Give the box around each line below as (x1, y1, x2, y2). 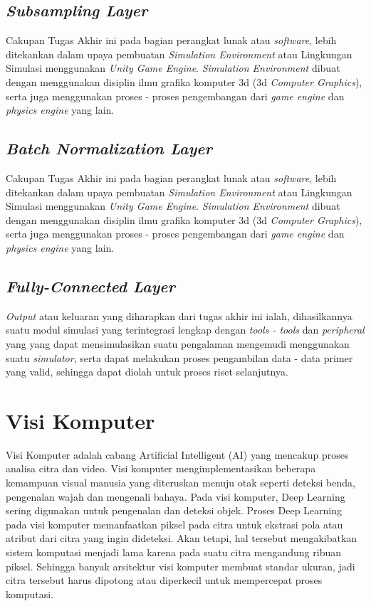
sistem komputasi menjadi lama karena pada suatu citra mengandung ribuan (6, 544, 342, 559)
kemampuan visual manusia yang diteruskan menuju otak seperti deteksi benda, (6, 475, 355, 490)
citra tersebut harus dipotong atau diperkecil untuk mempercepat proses (6, 573, 323, 588)
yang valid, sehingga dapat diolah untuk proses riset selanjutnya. (6, 364, 288, 379)
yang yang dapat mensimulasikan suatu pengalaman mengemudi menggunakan (6, 336, 350, 351)
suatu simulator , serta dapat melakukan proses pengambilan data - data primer (6, 350, 353, 365)
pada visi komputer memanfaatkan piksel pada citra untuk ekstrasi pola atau (6, 516, 343, 531)
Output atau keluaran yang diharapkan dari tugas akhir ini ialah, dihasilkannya (6, 308, 352, 323)
